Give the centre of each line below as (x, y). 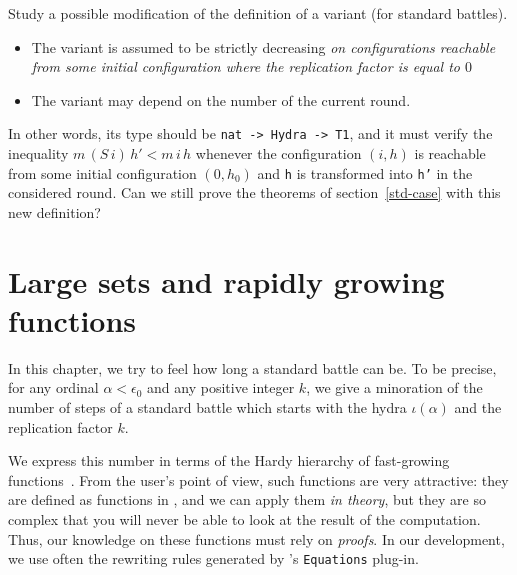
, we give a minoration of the (394, 387)
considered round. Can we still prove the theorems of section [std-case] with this (254, 192)
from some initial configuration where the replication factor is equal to (245, 66)
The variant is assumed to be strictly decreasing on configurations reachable (263, 46)
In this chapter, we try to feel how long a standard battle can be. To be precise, (252, 367)
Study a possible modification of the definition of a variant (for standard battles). (258, 13)
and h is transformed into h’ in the (365, 172)
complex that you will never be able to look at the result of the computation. (244, 518)
